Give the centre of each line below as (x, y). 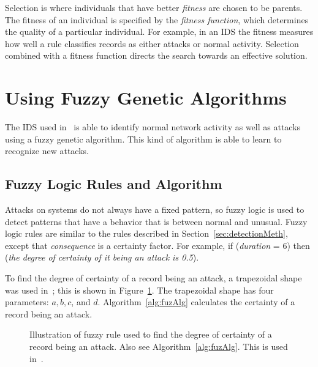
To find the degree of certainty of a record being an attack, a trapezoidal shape (153, 278)
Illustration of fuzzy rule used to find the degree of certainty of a (151, 334)
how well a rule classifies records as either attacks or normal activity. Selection (152, 43)
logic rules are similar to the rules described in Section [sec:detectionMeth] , (146, 233)
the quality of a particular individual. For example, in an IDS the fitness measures (159, 32)
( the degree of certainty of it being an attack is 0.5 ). (102, 257)
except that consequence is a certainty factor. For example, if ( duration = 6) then (157, 245)
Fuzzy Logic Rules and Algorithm (114, 184)
